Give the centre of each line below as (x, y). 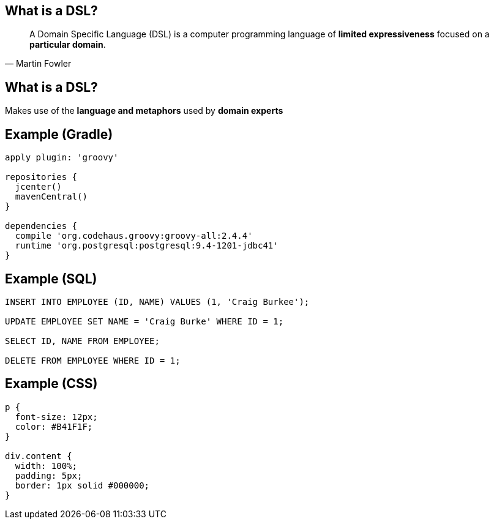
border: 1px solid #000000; (82, 485)
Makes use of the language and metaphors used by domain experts (144, 111)
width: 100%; (46, 466)
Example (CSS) (51, 384)
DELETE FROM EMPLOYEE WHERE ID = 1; (93, 360)
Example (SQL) (51, 279)
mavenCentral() (51, 197)
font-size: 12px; (56, 417)
